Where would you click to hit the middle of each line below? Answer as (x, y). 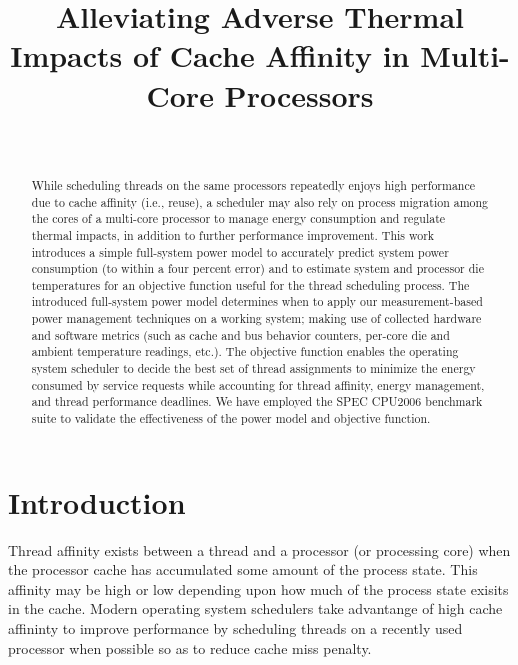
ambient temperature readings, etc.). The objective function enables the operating (245, 351)
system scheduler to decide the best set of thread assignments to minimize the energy (253, 368)
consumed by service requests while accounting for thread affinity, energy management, (258, 384)
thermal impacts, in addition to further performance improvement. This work (233, 234)
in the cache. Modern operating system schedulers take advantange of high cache (255, 608)
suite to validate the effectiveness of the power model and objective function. (231, 418)
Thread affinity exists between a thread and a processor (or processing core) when (259, 549)
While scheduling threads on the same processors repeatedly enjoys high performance (253, 184)
